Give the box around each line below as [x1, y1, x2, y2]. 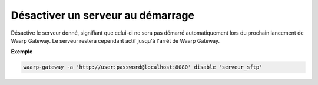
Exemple [11, 48, 33, 55]
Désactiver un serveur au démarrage [11, 9, 194, 22]
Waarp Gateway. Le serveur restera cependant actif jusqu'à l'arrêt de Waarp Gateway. [11, 37, 220, 44]
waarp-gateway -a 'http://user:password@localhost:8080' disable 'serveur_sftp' [23, 64, 263, 70]
